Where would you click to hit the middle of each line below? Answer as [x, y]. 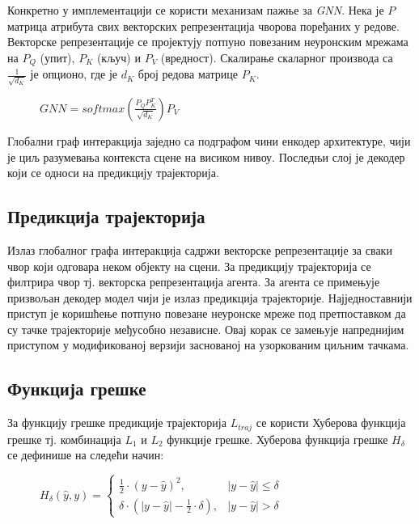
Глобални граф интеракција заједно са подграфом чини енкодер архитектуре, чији [209, 140]
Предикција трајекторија [106, 216]
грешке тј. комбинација [64, 439]
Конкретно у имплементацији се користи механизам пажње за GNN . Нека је [196, 10]
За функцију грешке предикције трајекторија [117, 423]
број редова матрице [188, 74]
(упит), [57, 57]
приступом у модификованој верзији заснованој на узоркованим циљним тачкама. [208, 345]
